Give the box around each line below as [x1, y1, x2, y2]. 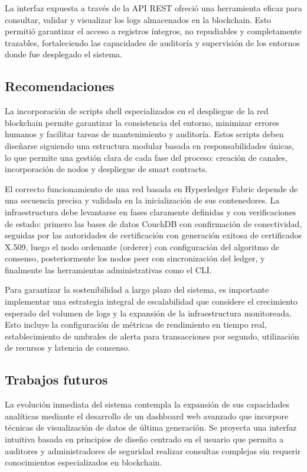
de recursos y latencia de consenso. [5, 341, 130, 354]
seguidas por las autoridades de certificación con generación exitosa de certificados [5, 229, 302, 241]
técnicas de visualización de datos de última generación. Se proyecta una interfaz [5, 421, 297, 434]
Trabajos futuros [5, 370, 108, 389]
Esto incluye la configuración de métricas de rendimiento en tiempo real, [5, 318, 267, 331]
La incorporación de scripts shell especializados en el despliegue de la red [5, 105, 269, 117]
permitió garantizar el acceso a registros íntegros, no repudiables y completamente [5, 25, 302, 37]
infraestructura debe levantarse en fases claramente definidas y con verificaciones [5, 205, 296, 218]
